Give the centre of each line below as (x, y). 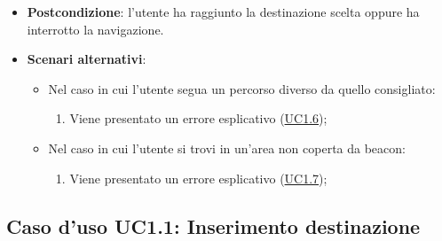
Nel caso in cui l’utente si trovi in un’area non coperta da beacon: (227, 148)
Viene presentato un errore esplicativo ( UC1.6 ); (198, 118)
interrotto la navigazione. (95, 29)
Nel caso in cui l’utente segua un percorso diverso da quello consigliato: (242, 88)
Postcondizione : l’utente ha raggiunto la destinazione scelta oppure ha (223, 12)
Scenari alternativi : (87, 59)
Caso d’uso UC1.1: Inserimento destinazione (213, 225)
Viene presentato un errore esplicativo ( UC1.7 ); (198, 178)
